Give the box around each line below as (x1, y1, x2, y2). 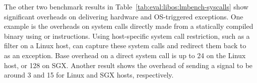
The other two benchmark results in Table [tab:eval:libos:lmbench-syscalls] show (4, 1, 249, 11)
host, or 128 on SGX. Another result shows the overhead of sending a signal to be (4, 60, 253, 70)
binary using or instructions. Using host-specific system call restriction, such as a (4, 30, 250, 41)
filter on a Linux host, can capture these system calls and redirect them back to (4, 40, 246, 51)
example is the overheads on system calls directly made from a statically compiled (4, 21, 254, 31)
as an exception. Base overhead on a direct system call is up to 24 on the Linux (4, 50, 246, 60)
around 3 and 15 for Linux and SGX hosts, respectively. (4, 70, 174, 80)
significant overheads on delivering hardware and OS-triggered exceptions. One (4, 11, 243, 21)
